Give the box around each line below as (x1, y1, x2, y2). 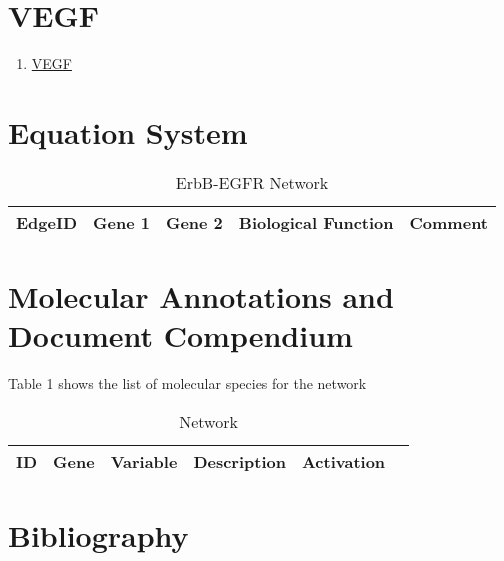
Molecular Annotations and (8, 276, 394, 317)
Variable (110, 449, 178, 473)
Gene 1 (93, 210, 150, 234)
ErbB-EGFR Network (175, 170, 329, 194)
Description (193, 449, 286, 473)
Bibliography (8, 514, 189, 555)
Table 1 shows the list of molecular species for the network (8, 373, 367, 394)
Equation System (8, 111, 248, 152)
